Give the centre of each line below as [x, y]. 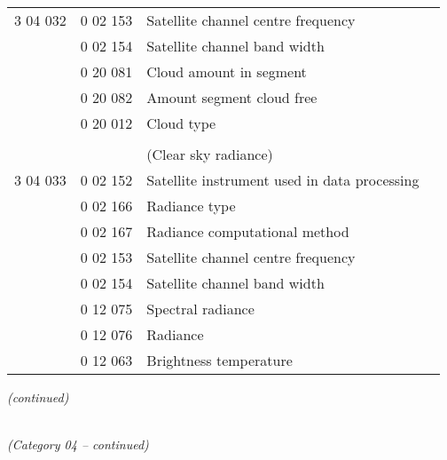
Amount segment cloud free [232, 97]
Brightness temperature [220, 360]
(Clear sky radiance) [210, 154]
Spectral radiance [200, 309]
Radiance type [191, 206]
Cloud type [181, 123]
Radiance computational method [248, 231]
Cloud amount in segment [227, 71]
